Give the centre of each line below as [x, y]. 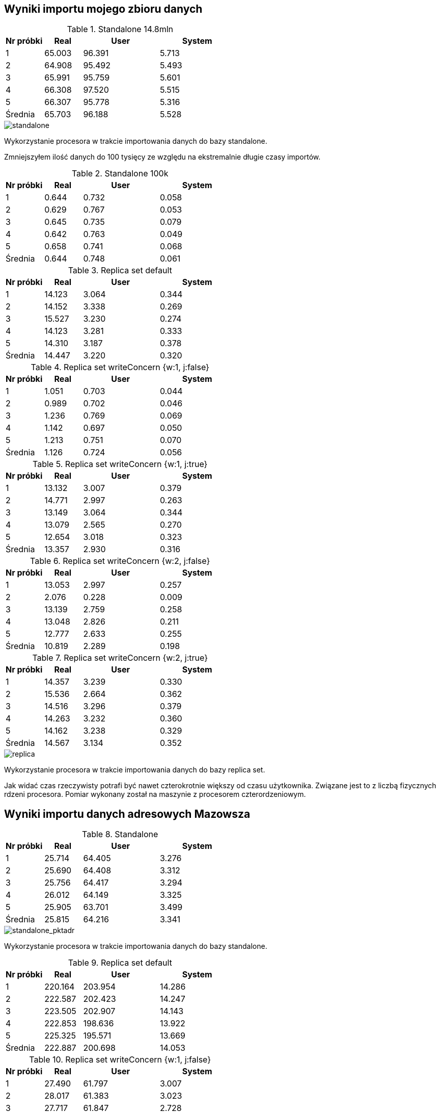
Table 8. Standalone [120, 834]
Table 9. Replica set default [120, 963]
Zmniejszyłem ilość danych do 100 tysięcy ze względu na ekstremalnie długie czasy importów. [162, 157]
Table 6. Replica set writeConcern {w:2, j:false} [120, 561]
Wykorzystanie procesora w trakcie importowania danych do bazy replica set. [135, 770]
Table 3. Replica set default [120, 270]
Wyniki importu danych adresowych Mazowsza [127, 814]
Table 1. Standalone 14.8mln [120, 29]
